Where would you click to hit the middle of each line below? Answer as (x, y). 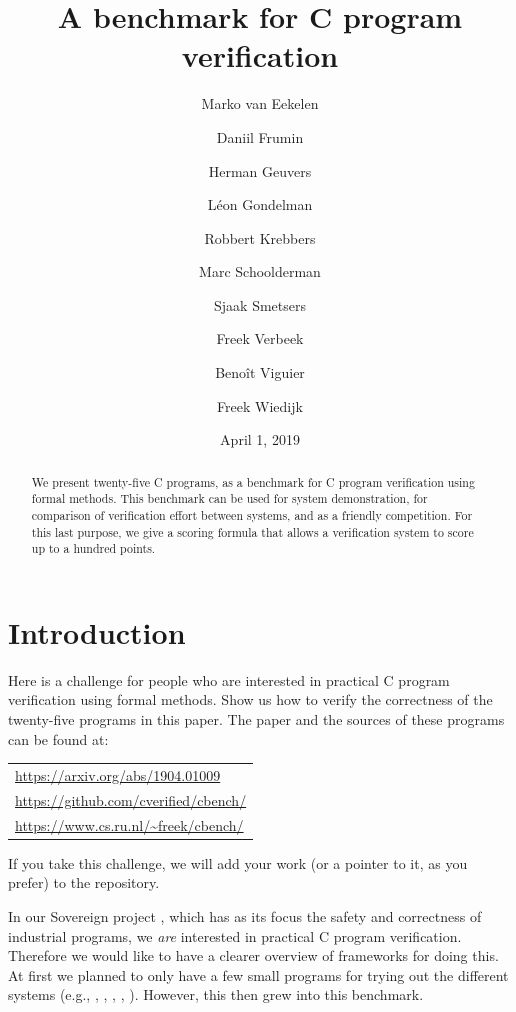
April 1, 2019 (260, 439)
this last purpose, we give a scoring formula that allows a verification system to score (252, 531)
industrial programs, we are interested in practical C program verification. (235, 935)
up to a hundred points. (93, 548)
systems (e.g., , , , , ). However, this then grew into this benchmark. (216, 994)
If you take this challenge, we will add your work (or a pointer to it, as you (238, 862)
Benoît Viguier (260, 372)
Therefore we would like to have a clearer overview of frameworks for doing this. (253, 955)
